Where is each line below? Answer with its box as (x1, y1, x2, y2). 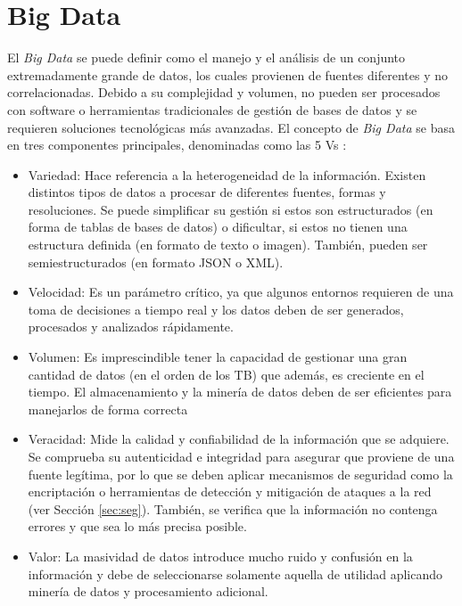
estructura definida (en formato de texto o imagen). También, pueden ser (28, 235, 428, 254)
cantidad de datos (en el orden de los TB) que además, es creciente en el (28, 364, 425, 383)
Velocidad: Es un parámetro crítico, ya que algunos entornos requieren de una (28, 283, 454, 301)
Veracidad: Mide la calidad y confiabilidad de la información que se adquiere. (28, 430, 450, 448)
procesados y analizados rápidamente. (28, 317, 234, 336)
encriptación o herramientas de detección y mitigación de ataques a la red (28, 482, 432, 501)
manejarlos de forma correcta (28, 399, 188, 418)
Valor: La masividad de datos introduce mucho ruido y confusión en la (28, 546, 413, 565)
